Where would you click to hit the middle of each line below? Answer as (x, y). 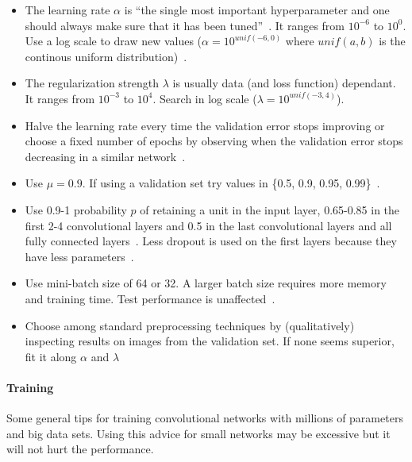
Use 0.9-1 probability (76, 209)
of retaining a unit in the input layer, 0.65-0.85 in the (270, 209)
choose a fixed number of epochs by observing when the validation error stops (214, 141)
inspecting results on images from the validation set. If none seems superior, (210, 341)
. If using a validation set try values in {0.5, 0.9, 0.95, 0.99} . (231, 183)
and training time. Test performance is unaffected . (150, 298)
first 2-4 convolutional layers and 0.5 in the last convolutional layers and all (208, 225)
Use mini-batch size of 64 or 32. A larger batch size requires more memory (206, 283)
